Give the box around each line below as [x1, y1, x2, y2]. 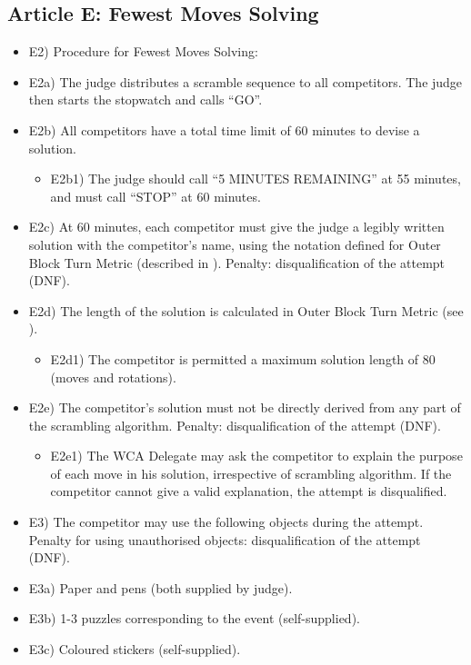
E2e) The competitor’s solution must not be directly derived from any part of [28, 398, 461, 417]
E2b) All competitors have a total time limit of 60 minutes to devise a [28, 120, 420, 139]
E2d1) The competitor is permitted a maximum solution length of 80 [50, 349, 436, 368]
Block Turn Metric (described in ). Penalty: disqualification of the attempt [28, 253, 446, 272]
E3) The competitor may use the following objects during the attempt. [28, 512, 424, 531]
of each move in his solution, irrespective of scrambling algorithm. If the [50, 463, 452, 482]
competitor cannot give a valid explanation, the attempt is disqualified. [50, 481, 447, 501]
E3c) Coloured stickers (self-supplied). [28, 640, 241, 659]
